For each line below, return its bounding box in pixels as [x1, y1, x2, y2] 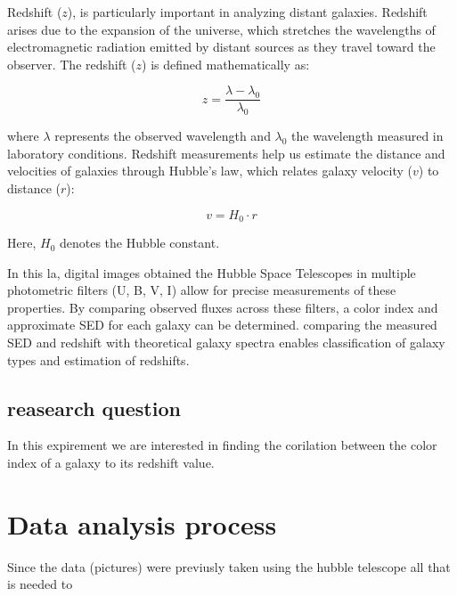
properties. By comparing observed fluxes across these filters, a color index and [7, 298, 438, 316]
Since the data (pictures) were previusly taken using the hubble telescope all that [7, 557, 451, 576]
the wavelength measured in [291, 127, 444, 145]
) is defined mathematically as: [142, 54, 310, 73]
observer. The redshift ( [7, 54, 136, 73]
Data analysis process [7, 505, 277, 542]
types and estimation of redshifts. [7, 350, 190, 369]
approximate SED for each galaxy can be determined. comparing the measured [7, 315, 437, 334]
